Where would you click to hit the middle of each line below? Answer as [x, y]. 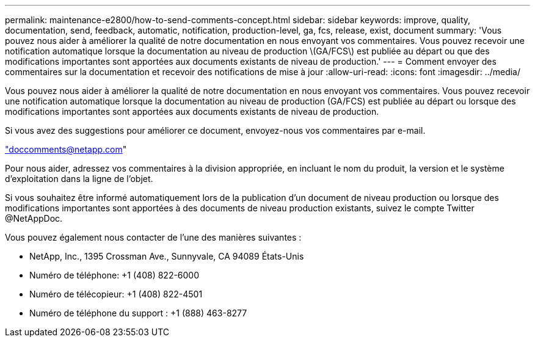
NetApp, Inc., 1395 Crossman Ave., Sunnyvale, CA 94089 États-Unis [167, 256]
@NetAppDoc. [34, 218]
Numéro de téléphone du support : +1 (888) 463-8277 [138, 313]
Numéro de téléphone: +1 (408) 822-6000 [115, 275]
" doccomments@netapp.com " [66, 149]
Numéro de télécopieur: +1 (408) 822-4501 [116, 294]
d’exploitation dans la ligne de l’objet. [79, 179]
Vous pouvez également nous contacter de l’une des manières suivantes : [153, 237]
